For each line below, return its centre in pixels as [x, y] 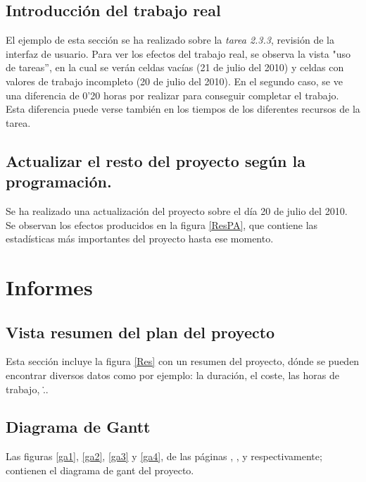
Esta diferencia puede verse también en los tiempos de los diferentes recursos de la [183, 109]
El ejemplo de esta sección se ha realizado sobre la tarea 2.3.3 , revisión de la [170, 40]
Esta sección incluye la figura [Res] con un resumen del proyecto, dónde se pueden [183, 361]
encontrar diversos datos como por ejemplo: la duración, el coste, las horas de [172, 375]
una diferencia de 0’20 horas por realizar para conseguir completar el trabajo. [172, 95]
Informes [49, 286]
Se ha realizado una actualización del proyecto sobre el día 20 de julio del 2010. [177, 210]
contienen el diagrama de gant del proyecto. [100, 470]
